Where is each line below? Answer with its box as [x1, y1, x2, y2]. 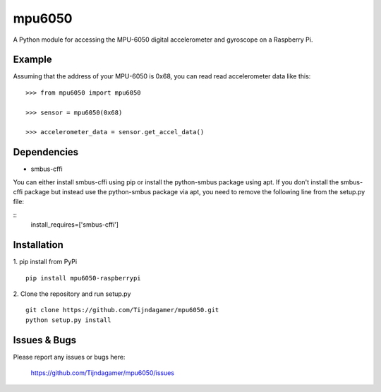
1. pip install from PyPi [13, 258, 78, 266]
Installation [13, 239, 64, 251]
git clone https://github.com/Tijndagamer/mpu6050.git [25, 306, 219, 314]
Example [13, 54, 52, 66]
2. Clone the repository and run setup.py [13, 290, 131, 298]
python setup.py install [25, 316, 111, 324]
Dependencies [13, 146, 79, 158]
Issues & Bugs [13, 334, 77, 346]
